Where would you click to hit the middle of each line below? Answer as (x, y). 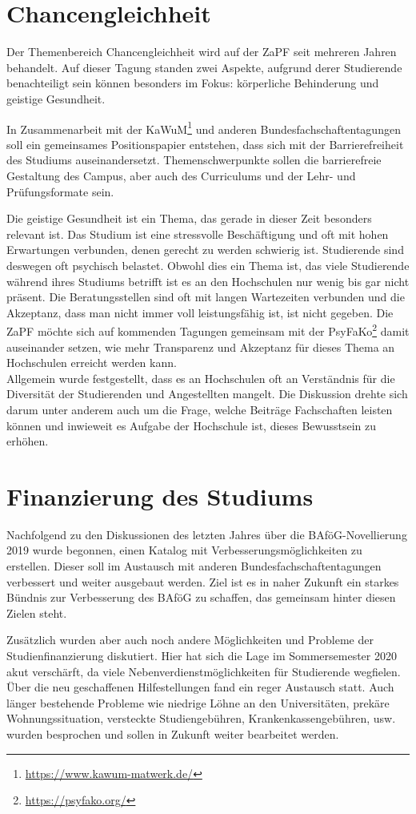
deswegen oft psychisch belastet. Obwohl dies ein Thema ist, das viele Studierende (208, 265)
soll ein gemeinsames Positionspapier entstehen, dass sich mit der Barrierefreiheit (205, 144)
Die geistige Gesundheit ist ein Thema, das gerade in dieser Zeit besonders (189, 218)
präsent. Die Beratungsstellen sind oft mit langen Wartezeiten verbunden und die (206, 297)
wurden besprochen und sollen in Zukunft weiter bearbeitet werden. (173, 733)
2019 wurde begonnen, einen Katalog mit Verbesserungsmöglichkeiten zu (184, 550)
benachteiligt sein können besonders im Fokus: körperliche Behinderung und (193, 83)
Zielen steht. (37, 613)
